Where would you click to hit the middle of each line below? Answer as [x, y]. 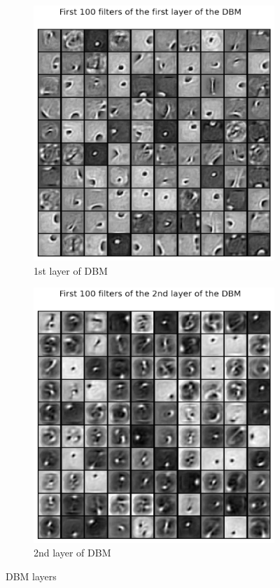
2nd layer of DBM [72, 553]
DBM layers [31, 576]
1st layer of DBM [71, 270]
